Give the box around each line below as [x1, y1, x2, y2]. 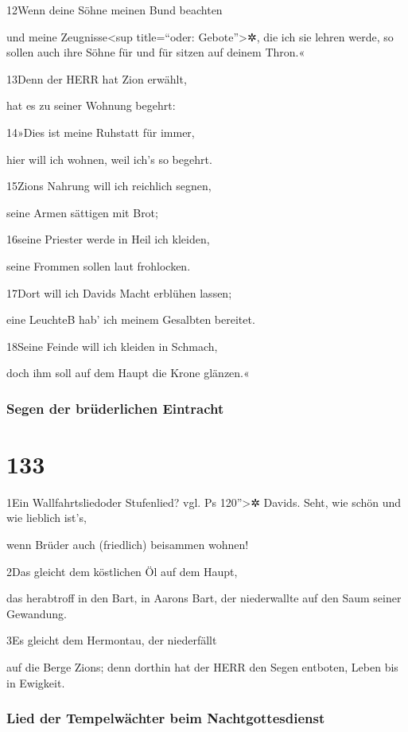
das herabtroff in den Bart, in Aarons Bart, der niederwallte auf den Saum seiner [6, 590, 402, 606]
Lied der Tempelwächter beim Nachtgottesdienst [6, 708, 325, 728]
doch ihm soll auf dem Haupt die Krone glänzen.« [6, 364, 250, 381]
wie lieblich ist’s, [6, 509, 87, 526]
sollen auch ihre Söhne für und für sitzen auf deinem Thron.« [6, 44, 305, 60]
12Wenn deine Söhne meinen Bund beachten [6, 2, 223, 18]
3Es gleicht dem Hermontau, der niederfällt [6, 632, 217, 648]
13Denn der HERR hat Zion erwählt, [6, 70, 187, 87]
